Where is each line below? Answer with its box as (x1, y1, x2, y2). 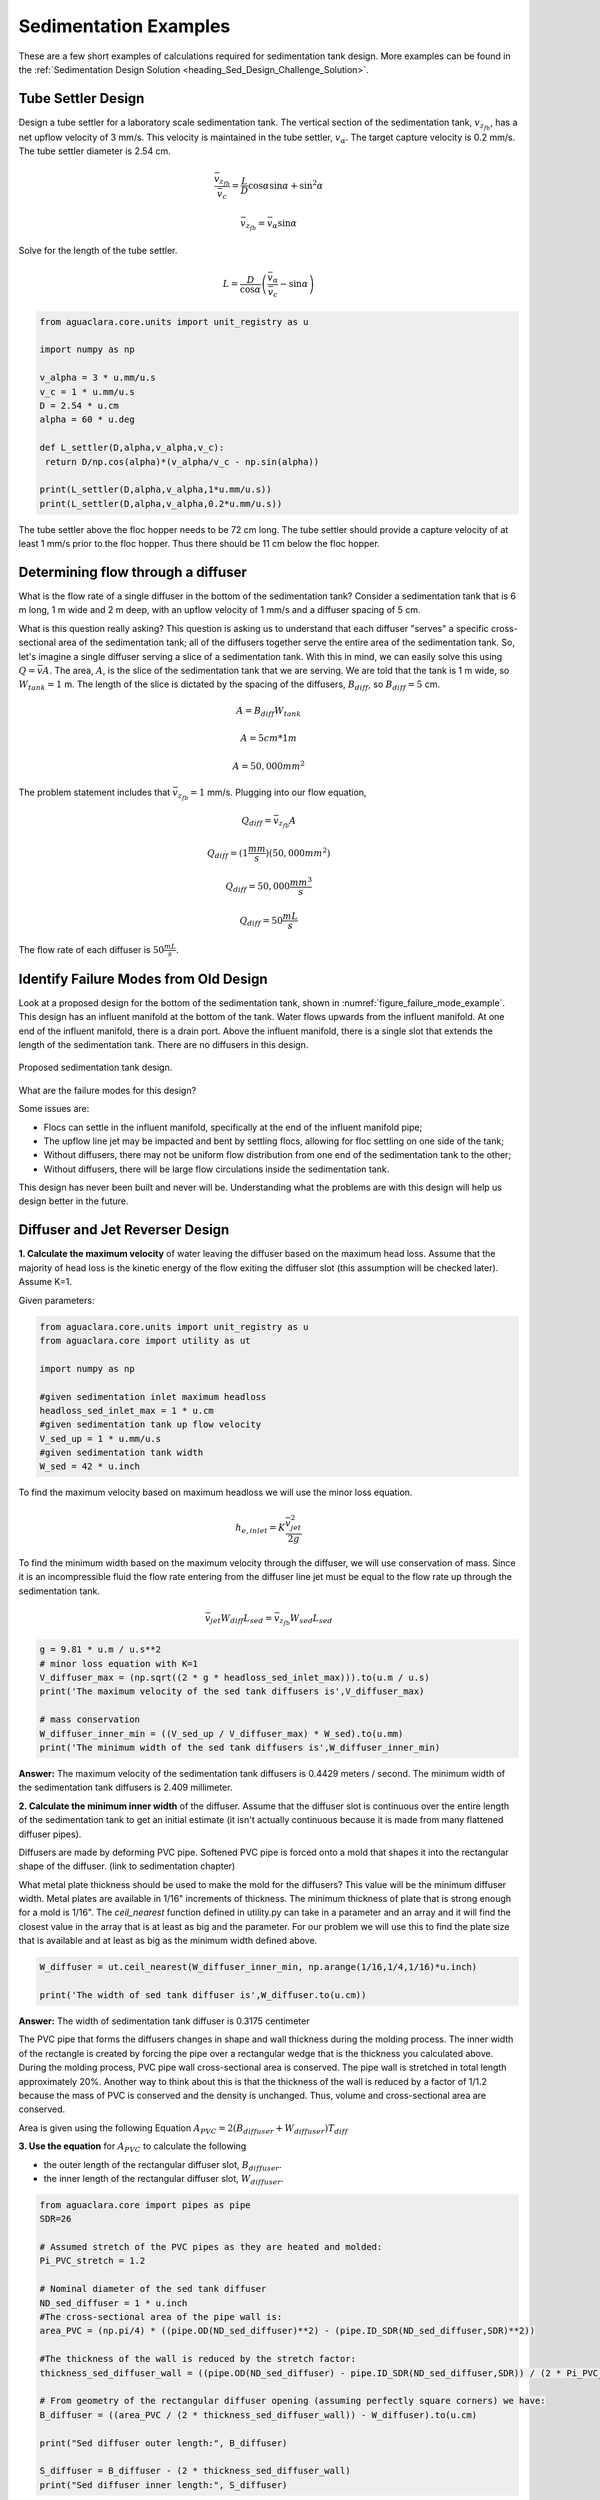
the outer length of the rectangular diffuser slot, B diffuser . (43, 2158, 282, 2173)
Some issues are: (18, 1103, 90, 1115)
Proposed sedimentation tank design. (18, 1061, 173, 1074)
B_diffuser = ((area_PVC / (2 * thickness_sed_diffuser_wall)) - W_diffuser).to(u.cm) (39, 2409, 478, 2420)
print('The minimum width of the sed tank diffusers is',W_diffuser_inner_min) (39, 1741, 441, 1753)
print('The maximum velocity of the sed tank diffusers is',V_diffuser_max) (39, 1686, 425, 1697)
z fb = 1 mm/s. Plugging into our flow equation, (177, 786, 367, 802)
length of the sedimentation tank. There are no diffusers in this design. (18, 1038, 309, 1050)
